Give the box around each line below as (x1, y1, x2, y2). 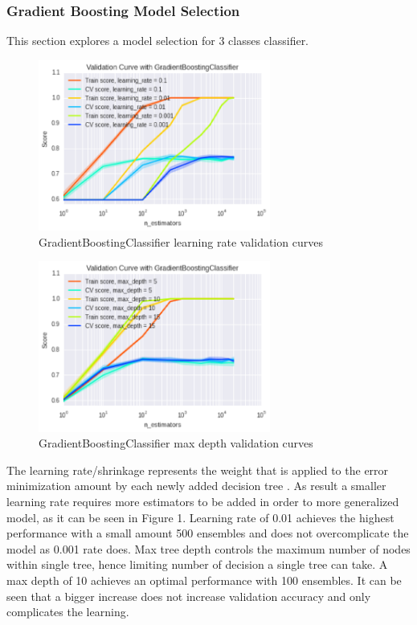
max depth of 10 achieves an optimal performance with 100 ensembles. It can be (6, 572, 402, 589)
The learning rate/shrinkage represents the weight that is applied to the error (6, 461, 389, 478)
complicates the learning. (6, 603, 129, 620)
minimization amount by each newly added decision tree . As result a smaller (6, 477, 386, 494)
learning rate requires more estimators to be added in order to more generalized (6, 493, 399, 510)
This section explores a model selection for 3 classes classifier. (6, 32, 309, 49)
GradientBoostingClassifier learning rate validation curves (39, 233, 323, 250)
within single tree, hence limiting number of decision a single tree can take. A (6, 556, 388, 573)
